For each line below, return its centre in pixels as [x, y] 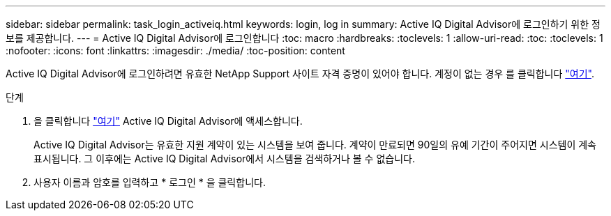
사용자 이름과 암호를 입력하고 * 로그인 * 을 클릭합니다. [150, 182]
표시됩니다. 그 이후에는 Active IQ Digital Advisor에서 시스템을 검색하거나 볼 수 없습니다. [224, 159]
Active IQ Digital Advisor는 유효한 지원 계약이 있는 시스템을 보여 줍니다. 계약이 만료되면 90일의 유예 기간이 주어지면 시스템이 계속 [315, 145]
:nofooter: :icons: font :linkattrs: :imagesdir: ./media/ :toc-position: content [175, 51]
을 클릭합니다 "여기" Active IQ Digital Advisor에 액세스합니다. [168, 121]
